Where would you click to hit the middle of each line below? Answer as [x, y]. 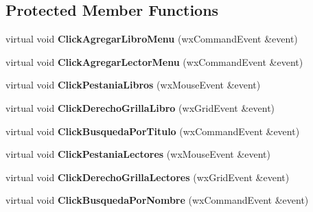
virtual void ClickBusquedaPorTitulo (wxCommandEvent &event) [153, 131]
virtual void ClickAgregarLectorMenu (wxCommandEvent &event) [154, 61]
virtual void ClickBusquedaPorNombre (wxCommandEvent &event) [157, 200]
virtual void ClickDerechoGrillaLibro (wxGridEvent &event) [140, 107]
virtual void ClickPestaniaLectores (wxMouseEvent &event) [138, 154]
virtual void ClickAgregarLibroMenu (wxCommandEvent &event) [152, 39]
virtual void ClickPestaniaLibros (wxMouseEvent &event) [133, 85]
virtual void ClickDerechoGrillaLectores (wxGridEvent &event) [148, 177]
